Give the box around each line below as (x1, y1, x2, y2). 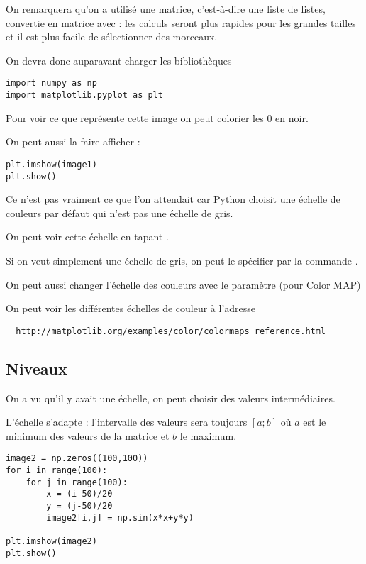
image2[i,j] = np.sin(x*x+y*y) (46, 512, 194, 523)
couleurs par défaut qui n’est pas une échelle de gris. (6, 205, 233, 220)
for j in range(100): (26, 477, 128, 487)
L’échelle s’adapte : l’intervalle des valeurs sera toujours (6, 414, 248, 429)
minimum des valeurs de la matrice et (6, 428, 170, 443)
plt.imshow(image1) (6, 159, 97, 170)
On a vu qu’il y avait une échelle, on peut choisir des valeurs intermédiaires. (6, 390, 335, 405)
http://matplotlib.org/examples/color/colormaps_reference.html (16, 326, 326, 336)
